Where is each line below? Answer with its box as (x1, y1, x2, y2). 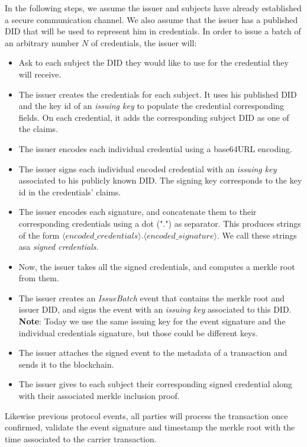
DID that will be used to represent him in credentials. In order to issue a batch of (5, 25, 301, 37)
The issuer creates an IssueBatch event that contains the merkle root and (18, 291, 285, 304)
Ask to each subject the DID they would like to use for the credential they (18, 56, 289, 69)
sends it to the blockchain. (18, 358, 114, 370)
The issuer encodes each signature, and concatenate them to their (18, 205, 257, 218)
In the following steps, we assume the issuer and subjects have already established (5, 2, 302, 14)
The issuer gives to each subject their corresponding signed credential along (18, 378, 293, 390)
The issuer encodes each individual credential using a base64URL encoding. (18, 142, 292, 155)
